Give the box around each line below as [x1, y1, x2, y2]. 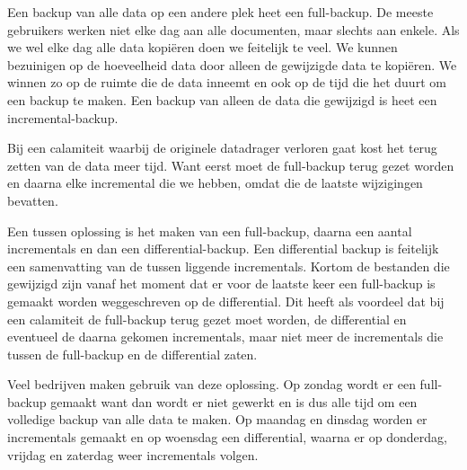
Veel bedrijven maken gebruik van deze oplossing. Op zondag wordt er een [7, 375, 416, 394]
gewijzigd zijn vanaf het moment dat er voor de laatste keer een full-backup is [7, 274, 436, 293]
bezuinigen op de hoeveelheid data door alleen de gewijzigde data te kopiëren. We [7, 55, 457, 74]
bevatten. [7, 191, 58, 209]
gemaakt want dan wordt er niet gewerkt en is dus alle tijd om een [50, 392, 418, 411]
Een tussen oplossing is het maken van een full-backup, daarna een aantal [7, 221, 412, 240]
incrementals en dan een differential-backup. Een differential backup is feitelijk [7, 239, 439, 258]
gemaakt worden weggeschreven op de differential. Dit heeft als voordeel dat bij [7, 291, 445, 310]
